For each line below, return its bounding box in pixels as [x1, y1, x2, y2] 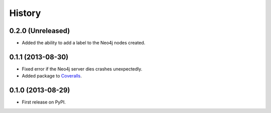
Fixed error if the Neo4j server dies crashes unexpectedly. [22, 65, 143, 72]
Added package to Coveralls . [22, 73, 82, 79]
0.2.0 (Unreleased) [9, 26, 70, 35]
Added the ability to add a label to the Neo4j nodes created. [22, 40, 146, 46]
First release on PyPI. [22, 99, 66, 105]
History [9, 7, 41, 18]
